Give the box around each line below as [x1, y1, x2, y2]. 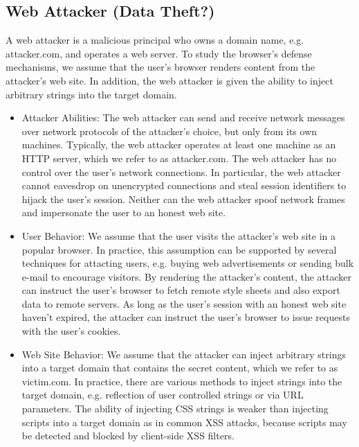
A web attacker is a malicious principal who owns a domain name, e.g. [6, 33, 304, 47]
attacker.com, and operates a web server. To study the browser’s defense [6, 46, 312, 60]
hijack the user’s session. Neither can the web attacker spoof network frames [21, 191, 345, 206]
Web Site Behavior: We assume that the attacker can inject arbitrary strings [21, 347, 346, 361]
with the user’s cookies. [21, 324, 121, 338]
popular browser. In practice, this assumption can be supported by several [21, 242, 337, 256]
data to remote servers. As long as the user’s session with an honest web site [21, 296, 347, 310]
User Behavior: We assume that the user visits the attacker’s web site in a [21, 228, 335, 243]
